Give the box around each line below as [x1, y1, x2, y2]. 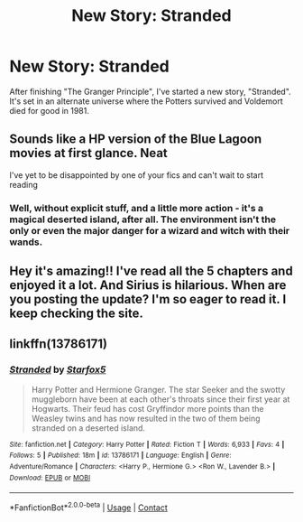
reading [9, 179, 39, 190]
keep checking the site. [9, 306, 144, 322]
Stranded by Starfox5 [9, 363, 106, 376]
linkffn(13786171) [9, 336, 108, 352]
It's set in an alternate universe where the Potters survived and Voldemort [9, 96, 284, 107]
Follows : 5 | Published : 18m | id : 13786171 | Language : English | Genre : [9, 451, 232, 461]
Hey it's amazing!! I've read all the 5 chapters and [9, 264, 293, 279]
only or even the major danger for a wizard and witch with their [9, 224, 290, 237]
